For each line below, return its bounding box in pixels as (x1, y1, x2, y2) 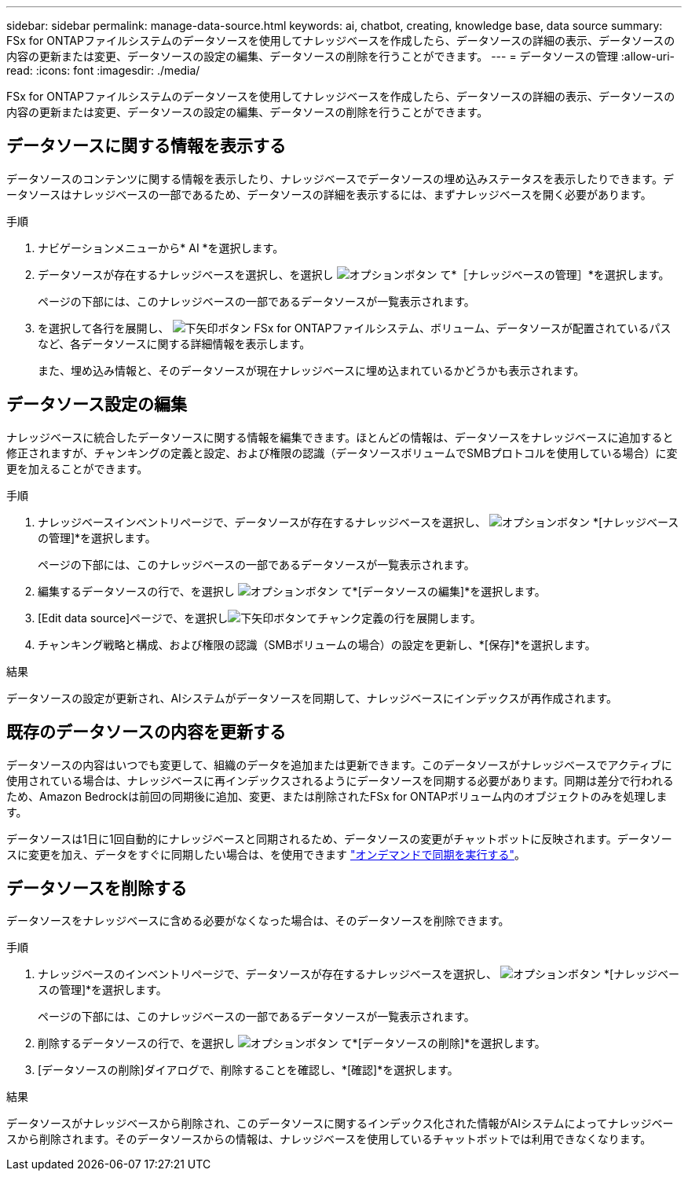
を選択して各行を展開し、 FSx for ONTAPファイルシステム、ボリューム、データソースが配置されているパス (38, 321, 672, 335)
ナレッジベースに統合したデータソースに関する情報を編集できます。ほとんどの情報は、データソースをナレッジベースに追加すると (6, 430, 674, 444)
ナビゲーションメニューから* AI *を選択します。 (38, 240, 284, 255)
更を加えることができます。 (6, 461, 148, 475)
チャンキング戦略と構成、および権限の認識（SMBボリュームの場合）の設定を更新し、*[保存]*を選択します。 (38, 637, 596, 651)
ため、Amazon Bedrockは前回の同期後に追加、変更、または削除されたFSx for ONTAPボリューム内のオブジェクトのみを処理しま (6, 789, 668, 803)
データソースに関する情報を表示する (6, 136, 286, 156)
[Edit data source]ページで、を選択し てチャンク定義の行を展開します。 (38, 610, 481, 625)
